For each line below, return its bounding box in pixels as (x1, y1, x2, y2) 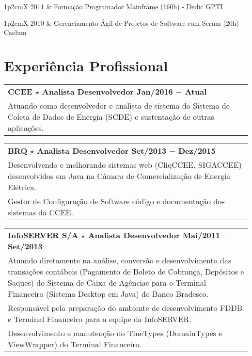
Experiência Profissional (4, 55, 168, 75)
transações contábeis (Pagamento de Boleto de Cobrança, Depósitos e (8, 265, 244, 277)
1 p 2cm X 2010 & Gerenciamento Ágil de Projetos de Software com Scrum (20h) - (4, 17, 244, 28)
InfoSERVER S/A (8, 229, 79, 241)
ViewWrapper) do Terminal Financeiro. (8, 338, 142, 350)
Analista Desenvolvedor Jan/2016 (42, 85, 173, 97)
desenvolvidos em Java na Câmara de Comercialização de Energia (8, 170, 231, 181)
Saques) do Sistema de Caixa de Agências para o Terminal (8, 276, 206, 288)
